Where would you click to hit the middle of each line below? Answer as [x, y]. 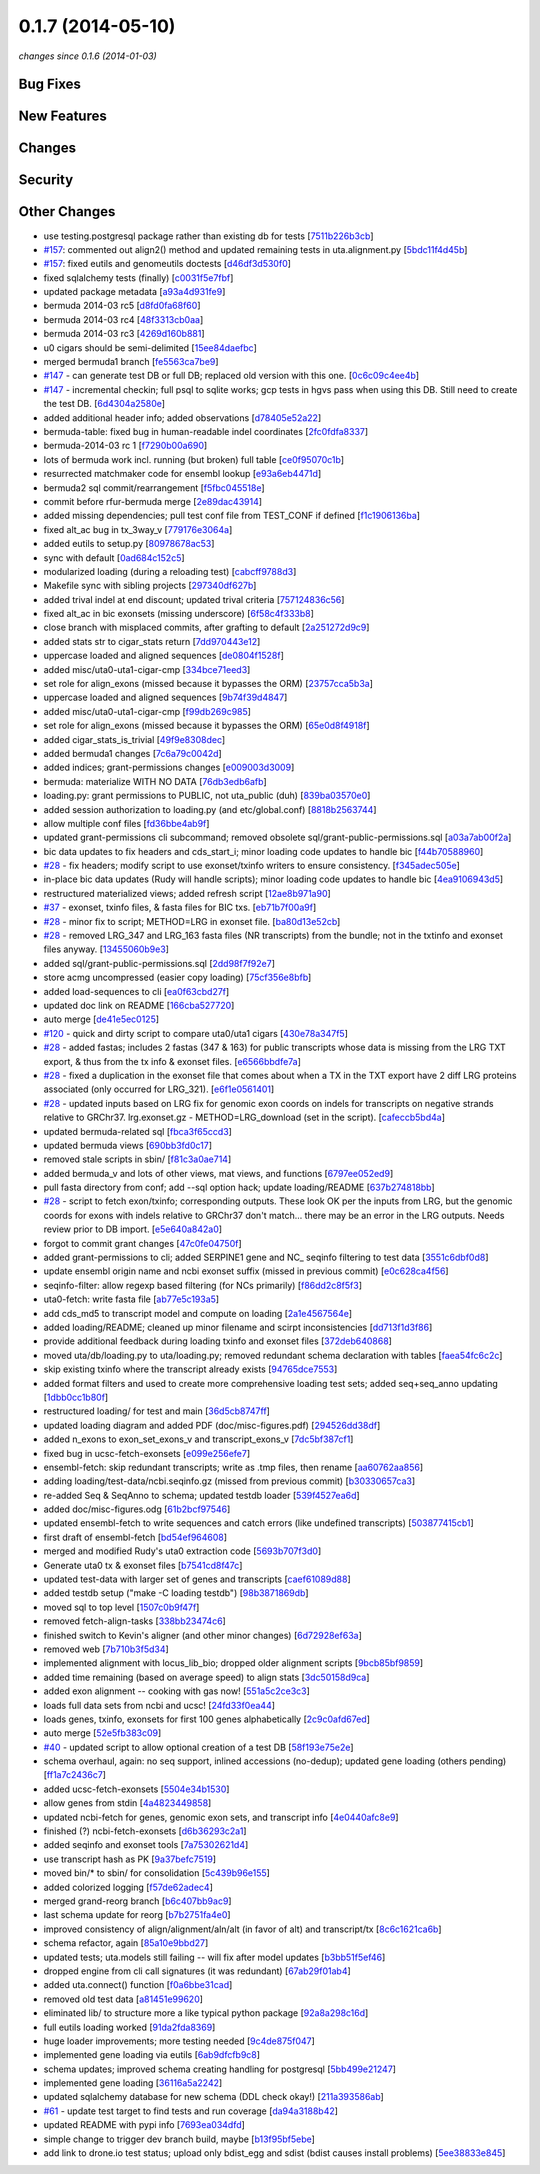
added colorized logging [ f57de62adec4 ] [128, 1887]
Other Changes [67, 211]
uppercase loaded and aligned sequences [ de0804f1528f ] [164, 656]
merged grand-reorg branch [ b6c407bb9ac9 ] [137, 1901]
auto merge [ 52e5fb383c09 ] [102, 1733]
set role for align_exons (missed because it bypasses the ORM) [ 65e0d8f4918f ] [206, 726]
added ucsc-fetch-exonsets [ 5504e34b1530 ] [136, 1789]
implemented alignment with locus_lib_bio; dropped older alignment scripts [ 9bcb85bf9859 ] [233, 1663]
